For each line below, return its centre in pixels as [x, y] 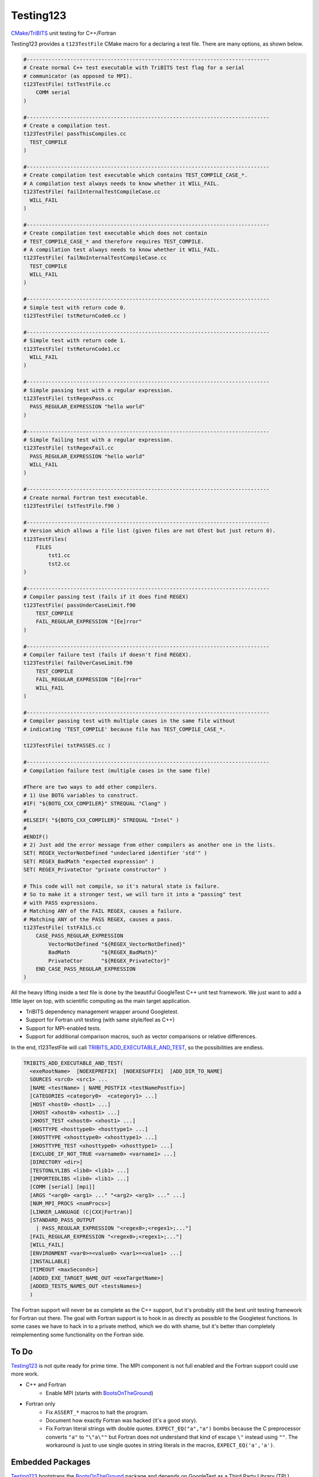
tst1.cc [59, 556]
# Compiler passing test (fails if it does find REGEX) [106, 597]
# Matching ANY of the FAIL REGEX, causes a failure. [103, 911]
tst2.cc [59, 564]
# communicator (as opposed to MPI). [78, 76]
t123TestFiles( [45, 539]
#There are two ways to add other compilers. [90, 787]
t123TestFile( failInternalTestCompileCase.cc [92, 192]
